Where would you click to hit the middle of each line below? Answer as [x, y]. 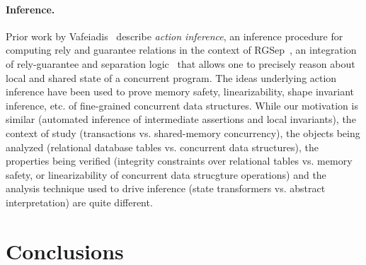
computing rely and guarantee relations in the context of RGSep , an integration [181, 50]
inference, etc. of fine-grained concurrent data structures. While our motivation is [182, 105]
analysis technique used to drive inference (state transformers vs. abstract [166, 188]
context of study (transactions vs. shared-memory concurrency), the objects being [183, 132]
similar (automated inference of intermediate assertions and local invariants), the [181, 119]
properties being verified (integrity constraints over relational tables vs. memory [179, 161]
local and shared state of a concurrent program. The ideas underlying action [171, 77]
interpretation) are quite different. [79, 202]
